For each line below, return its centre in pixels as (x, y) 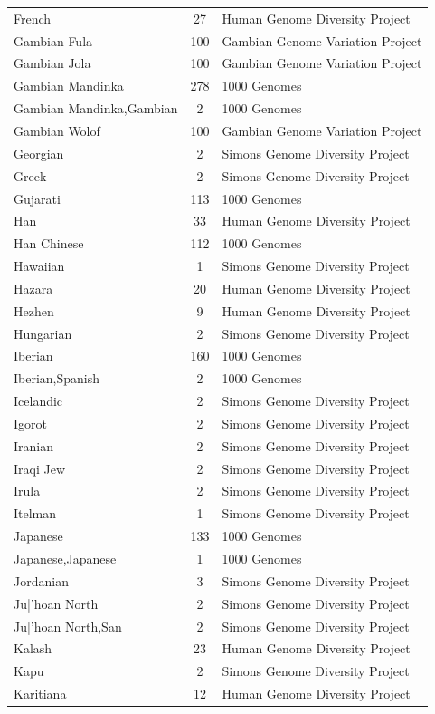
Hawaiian (39, 266)
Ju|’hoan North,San (68, 626)
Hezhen (34, 310)
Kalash (33, 648)
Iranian (34, 445)
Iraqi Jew (40, 468)
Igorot (30, 423)
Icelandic (38, 401)
